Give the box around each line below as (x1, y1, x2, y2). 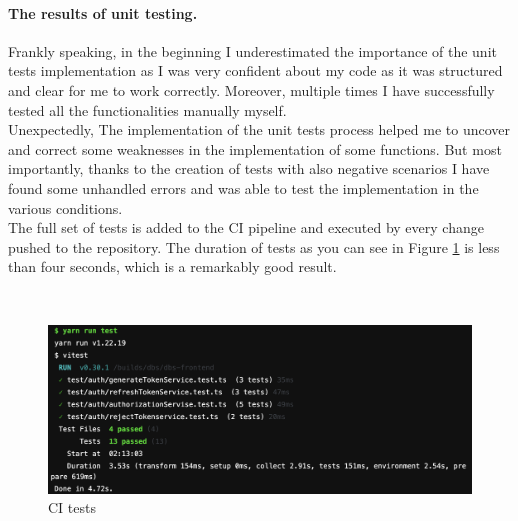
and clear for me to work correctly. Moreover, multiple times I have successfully (8, 79, 495, 100)
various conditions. (8, 197, 123, 218)
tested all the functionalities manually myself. (8, 99, 287, 120)
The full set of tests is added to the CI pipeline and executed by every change (8, 217, 484, 238)
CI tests (48, 497, 96, 518)
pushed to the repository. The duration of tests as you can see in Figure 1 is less (8, 236, 500, 257)
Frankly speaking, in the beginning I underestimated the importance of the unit (8, 40, 497, 61)
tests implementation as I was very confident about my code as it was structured (8, 60, 503, 81)
